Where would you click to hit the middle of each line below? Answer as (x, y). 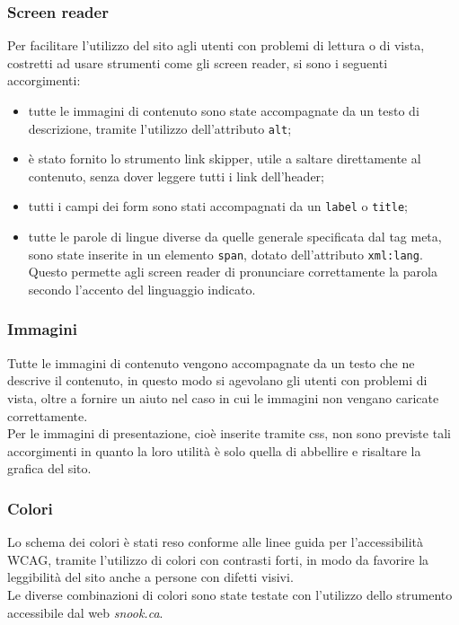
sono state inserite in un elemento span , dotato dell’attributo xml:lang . (225, 254)
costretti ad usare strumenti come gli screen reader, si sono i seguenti (198, 62)
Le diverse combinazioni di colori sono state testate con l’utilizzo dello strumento (230, 594)
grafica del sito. (49, 468)
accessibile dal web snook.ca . (85, 612)
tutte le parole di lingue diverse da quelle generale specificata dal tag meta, (235, 237)
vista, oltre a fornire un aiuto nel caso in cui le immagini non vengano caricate (223, 397)
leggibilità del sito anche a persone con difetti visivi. (150, 577)
